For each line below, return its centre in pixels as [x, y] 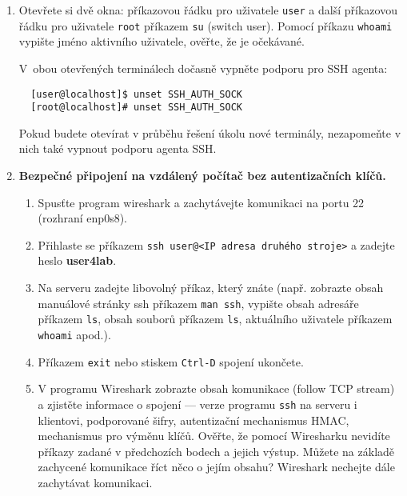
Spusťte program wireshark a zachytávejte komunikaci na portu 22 [201, 202]
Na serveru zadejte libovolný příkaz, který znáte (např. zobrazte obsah [211, 288]
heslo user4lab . [77, 260]
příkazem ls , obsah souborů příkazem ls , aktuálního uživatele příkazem [215, 319]
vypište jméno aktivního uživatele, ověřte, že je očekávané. [162, 41]
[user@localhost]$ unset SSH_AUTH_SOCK [136, 94]
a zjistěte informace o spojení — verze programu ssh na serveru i [198, 404]
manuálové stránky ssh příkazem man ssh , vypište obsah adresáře [198, 303]
